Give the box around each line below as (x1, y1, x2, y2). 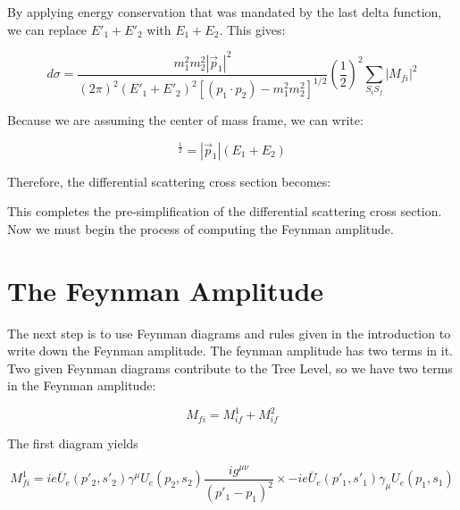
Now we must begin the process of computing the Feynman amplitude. (7, 219, 394, 238)
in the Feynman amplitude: (7, 376, 156, 395)
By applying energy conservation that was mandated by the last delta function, (7, 3, 442, 21)
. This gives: (219, 20, 286, 38)
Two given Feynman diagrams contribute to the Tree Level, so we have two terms (7, 358, 453, 377)
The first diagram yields (7, 434, 138, 453)
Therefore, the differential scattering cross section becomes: (7, 171, 331, 190)
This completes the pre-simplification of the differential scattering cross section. (7, 202, 442, 221)
